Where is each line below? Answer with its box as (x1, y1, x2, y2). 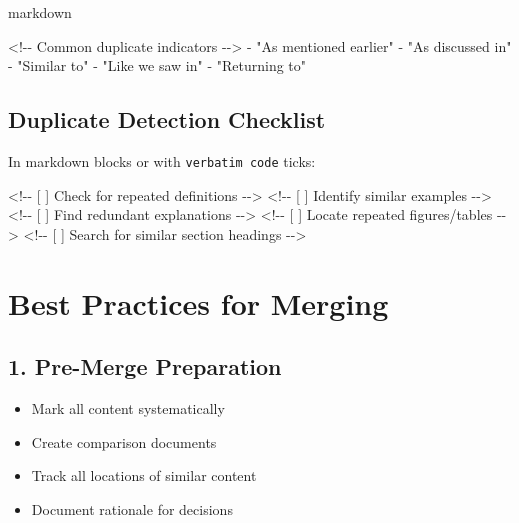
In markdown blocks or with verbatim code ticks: (8, 150, 316, 171)
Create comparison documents (31, 431, 217, 452)
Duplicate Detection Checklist (8, 104, 326, 135)
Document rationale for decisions (31, 498, 233, 519)
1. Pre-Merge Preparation (8, 351, 282, 382)
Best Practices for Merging (8, 282, 389, 323)
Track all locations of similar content (31, 465, 257, 486)
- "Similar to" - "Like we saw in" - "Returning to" (8, 55, 307, 76)
